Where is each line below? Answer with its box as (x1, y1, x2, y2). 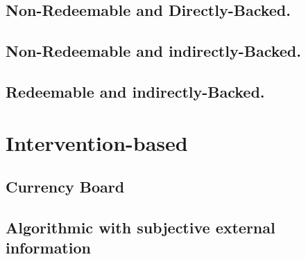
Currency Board (6, 176, 125, 197)
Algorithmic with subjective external (6, 216, 275, 238)
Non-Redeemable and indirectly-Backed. (6, 40, 301, 62)
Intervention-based (6, 128, 188, 157)
